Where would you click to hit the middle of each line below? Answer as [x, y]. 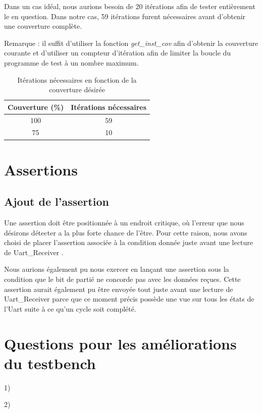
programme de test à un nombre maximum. [71, 62]
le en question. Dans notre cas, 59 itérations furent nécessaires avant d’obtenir [125, 16]
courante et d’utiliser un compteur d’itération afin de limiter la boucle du [118, 53]
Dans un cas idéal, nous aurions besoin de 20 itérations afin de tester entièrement [130, 6]
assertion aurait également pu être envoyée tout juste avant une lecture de [119, 289]
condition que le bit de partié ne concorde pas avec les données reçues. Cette [122, 279]
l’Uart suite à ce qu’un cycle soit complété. [70, 308]
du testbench [50, 363]
